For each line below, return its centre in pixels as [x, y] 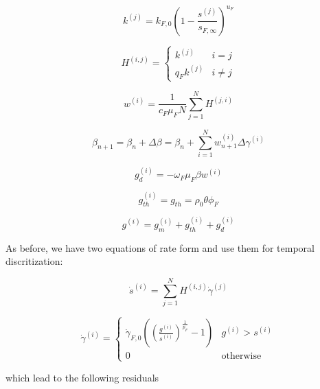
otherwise [241, 356]
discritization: [34, 261]
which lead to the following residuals [82, 377]
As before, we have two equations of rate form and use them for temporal [160, 247]
